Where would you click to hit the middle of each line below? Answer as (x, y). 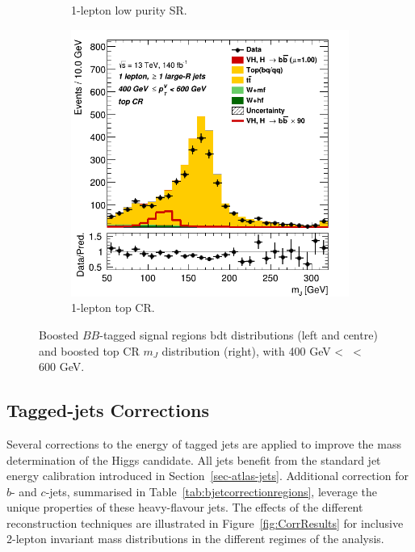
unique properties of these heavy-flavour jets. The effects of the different (185, 507)
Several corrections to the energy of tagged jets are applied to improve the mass (204, 443)
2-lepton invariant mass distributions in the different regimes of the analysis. (195, 539)
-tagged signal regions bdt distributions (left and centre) (239, 334)
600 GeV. (62, 367)
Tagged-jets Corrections (108, 410)
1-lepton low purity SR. (129, 10)
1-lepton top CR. (113, 308)
